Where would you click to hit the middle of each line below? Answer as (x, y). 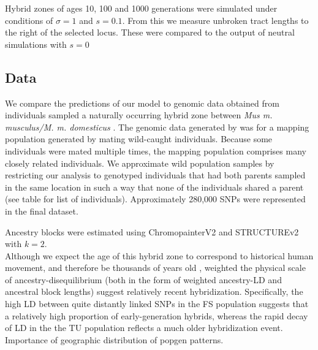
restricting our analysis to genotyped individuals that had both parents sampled (155, 175)
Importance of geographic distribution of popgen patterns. (114, 339)
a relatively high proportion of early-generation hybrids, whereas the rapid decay (157, 315)
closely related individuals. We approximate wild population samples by (140, 163)
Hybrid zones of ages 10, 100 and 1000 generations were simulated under (141, 8)
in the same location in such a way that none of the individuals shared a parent (154, 187)
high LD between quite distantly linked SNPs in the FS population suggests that (157, 304)
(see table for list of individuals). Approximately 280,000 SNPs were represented (155, 199)
